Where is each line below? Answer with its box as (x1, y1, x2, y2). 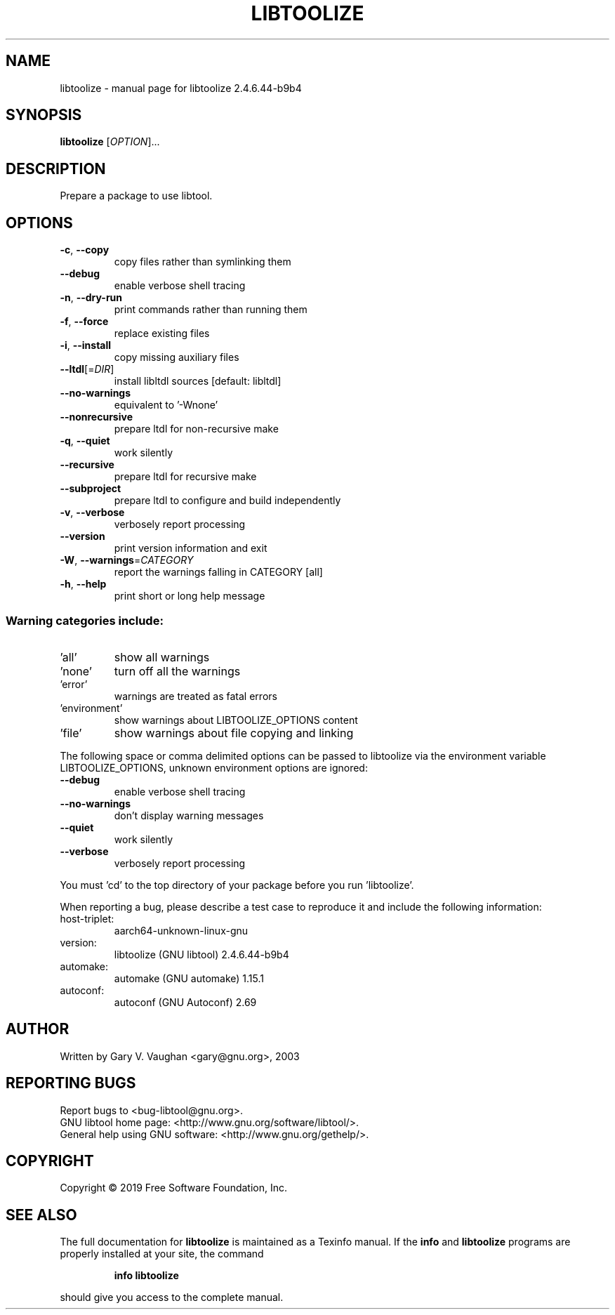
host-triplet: (60, 912, 114, 925)
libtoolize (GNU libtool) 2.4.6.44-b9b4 (114, 948, 289, 960)
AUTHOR (6, 1020, 70, 1038)
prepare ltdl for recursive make (114, 470, 257, 483)
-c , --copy (60, 244, 110, 256)
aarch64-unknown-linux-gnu (114, 924, 249, 937)
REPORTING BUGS (6, 1074, 136, 1092)
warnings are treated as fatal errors (114, 689, 277, 702)
